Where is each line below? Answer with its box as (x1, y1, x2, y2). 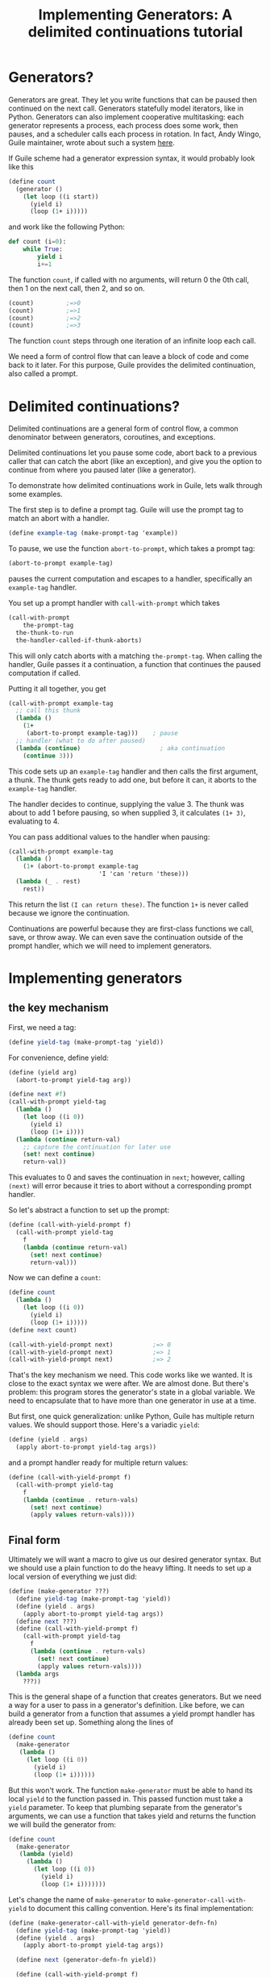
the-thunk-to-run (15, 628, 74, 636)
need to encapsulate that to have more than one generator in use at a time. (8, 1396, 256, 1405)
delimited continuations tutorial (27, 23, 243, 41)
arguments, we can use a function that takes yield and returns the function (8, 1811, 256, 1821)
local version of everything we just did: (8, 1571, 137, 1582)
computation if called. (8, 668, 81, 678)
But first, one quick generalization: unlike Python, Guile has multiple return (8, 1412, 255, 1421)
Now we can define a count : (8, 1273, 101, 1283)
